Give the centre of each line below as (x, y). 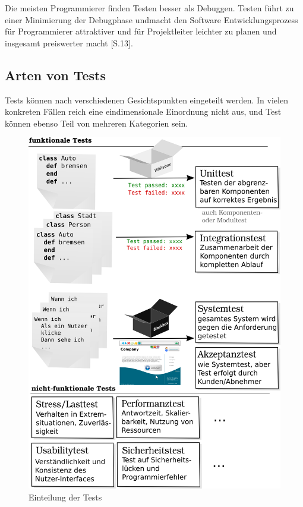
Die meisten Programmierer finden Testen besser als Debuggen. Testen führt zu (149, 8)
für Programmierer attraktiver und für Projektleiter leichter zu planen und (141, 31)
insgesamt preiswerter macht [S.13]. (69, 42)
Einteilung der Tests (65, 497)
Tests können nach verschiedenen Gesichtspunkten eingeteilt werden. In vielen (146, 100)
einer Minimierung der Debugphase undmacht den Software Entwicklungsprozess (151, 19)
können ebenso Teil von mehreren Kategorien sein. (97, 123)
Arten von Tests (56, 75)
